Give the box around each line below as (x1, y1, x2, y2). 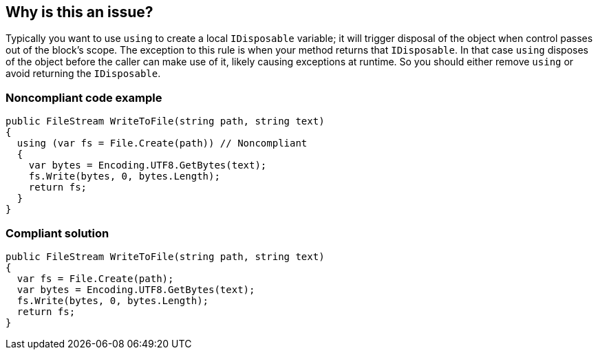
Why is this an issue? (6, 3, 153, 21)
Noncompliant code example (6, 90, 162, 105)
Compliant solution (6, 226, 109, 240)
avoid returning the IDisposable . (6, 67, 161, 80)
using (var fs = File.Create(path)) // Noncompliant (17, 138, 308, 149)
